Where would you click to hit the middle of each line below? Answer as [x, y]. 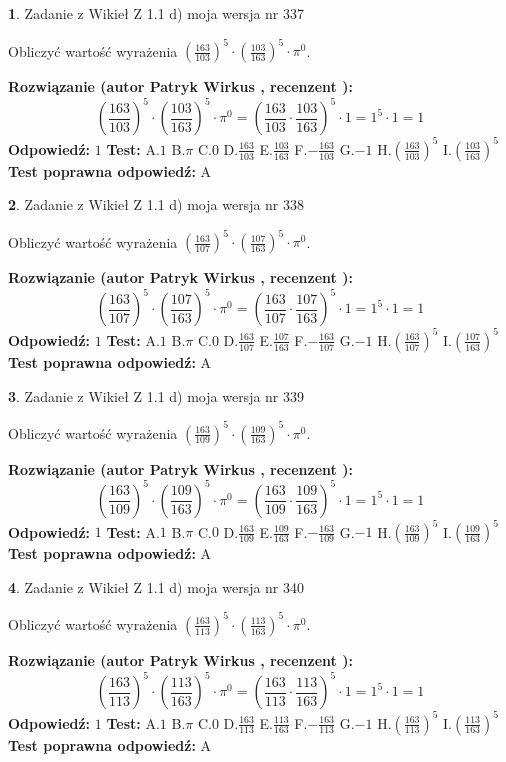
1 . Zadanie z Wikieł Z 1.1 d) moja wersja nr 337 [156, 13]
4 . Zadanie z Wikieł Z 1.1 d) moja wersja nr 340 [156, 586]
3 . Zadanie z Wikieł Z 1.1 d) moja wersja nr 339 [156, 395]
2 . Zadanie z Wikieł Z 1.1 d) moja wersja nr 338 [156, 204]
